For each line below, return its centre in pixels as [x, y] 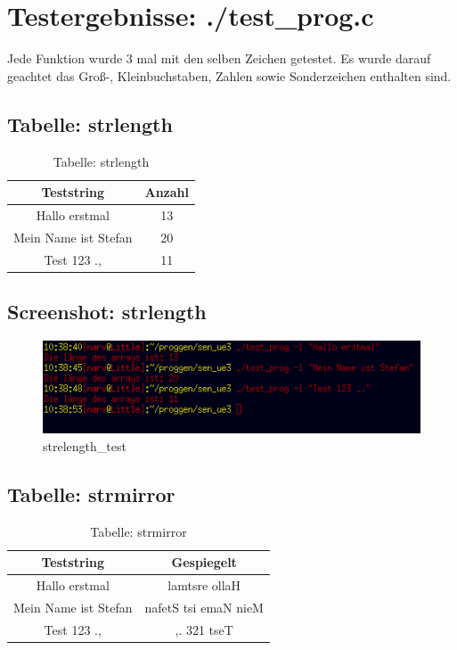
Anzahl [167, 192]
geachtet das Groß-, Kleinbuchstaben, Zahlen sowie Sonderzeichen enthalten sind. [229, 75]
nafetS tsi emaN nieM [204, 607]
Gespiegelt [204, 562]
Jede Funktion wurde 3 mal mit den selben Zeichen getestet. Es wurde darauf [219, 58]
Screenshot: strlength [107, 312]
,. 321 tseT [204, 629]
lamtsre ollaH [204, 584]
